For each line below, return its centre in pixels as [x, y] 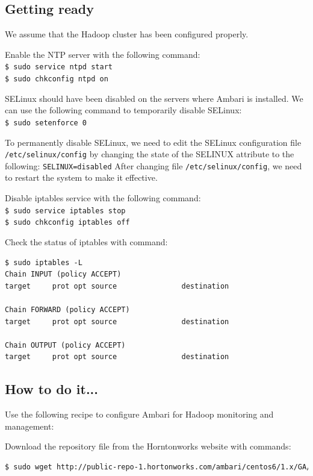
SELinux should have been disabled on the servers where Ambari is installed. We [154, 98]
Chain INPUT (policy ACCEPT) [63, 274]
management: [29, 426]
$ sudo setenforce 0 [46, 123]
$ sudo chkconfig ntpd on [57, 79]
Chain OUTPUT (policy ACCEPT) [65, 345]
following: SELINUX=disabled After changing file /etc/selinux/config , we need [153, 165]
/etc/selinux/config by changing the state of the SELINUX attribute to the [150, 154]
